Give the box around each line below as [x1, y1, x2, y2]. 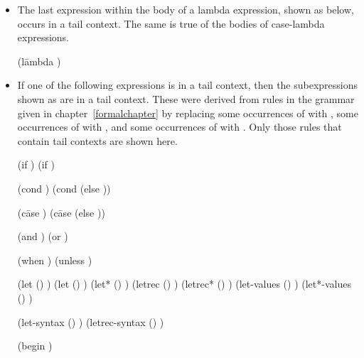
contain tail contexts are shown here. [17, 133, 178, 148]
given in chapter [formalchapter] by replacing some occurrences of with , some [17, 105, 358, 120]
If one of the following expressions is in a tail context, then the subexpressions [17, 77, 358, 92]
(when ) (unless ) [17, 252, 92, 267]
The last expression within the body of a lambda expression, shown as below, [17, 2, 354, 16]
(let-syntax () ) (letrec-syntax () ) [17, 314, 164, 329]
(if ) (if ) [17, 157, 55, 172]
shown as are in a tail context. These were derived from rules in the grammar [17, 91, 355, 106]
